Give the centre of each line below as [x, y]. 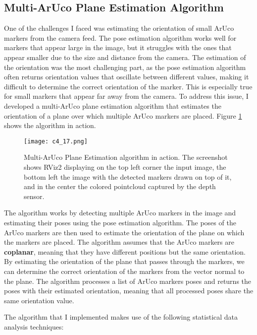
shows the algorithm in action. [50, 125]
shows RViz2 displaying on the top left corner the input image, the [125, 167]
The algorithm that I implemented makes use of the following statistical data [121, 317]
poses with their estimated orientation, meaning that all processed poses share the [129, 291]
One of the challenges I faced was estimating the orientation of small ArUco [119, 28]
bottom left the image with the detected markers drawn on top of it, [128, 176]
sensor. [34, 196]
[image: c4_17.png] [56, 141]
